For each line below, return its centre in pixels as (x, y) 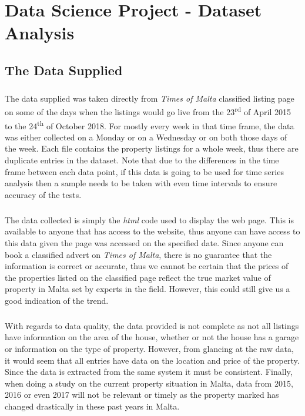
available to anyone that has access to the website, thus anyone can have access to (152, 231)
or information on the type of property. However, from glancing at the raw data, (149, 349)
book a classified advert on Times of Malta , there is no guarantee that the (138, 254)
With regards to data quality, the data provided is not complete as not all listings (152, 325)
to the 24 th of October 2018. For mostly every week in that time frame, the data (150, 125)
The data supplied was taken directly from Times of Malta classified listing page (150, 98)
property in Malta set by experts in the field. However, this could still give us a (148, 289)
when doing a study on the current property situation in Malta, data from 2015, (149, 383)
